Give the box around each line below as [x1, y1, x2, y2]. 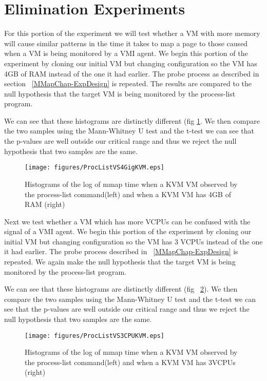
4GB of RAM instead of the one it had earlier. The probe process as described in [4, 68, 259, 79]
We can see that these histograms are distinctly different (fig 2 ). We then [4, 283, 238, 294]
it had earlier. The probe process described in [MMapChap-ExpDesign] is [4, 246, 238, 257]
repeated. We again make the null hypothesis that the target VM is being [4, 256, 236, 267]
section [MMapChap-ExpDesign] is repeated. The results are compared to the [4, 78, 252, 89]
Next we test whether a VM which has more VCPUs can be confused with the [4, 216, 251, 226]
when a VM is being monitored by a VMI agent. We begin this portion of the [4, 48, 248, 59]
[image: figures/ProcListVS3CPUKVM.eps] [25, 332, 165, 339]
